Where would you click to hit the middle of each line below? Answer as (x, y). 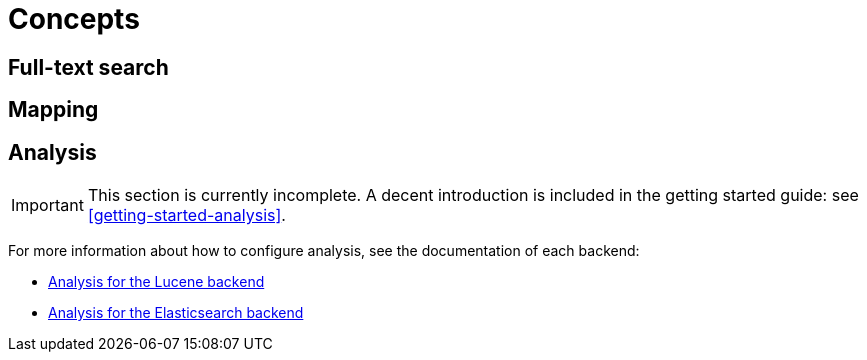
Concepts (74, 19)
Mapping (53, 110)
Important (47, 205)
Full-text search (88, 67)
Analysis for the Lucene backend (156, 282)
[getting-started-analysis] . (186, 215)
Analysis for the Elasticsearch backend (176, 313)
